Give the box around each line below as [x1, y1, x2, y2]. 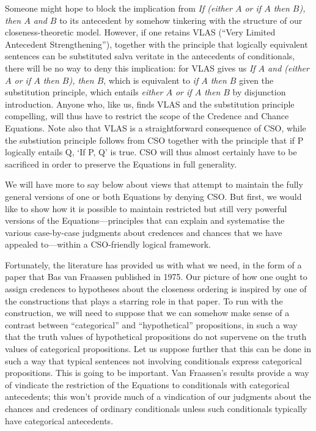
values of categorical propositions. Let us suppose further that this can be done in [5, 342, 312, 355]
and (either [268, 61, 309, 74]
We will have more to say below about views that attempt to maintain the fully [5, 178, 303, 191]
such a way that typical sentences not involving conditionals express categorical [5, 354, 302, 367]
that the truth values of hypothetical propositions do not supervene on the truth [5, 330, 307, 343]
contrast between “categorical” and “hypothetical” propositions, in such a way [5, 318, 298, 331]
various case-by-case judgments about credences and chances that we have [5, 226, 282, 238]
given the [239, 73, 274, 86]
